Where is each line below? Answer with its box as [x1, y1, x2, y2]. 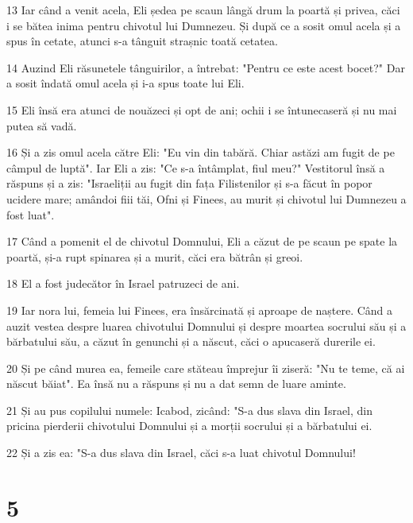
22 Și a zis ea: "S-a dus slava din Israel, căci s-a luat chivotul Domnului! [6, 444, 356, 461]
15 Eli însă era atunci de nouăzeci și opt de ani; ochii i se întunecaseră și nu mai [6, 101, 397, 118]
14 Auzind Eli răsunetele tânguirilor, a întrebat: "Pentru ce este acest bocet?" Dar [6, 59, 405, 76]
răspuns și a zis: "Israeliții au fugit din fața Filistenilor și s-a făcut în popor [6, 175, 372, 192]
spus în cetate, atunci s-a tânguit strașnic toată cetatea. [6, 33, 278, 49]
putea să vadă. [6, 117, 77, 134]
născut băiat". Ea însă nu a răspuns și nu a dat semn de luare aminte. [6, 375, 346, 392]
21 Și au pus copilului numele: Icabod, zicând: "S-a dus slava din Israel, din [6, 401, 373, 418]
